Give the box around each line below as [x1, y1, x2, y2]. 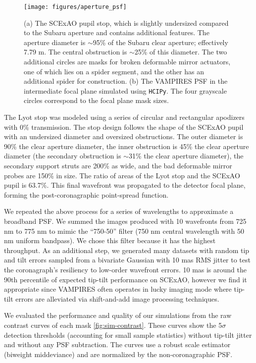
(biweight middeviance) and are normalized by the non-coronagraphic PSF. [4, 349, 233, 359]
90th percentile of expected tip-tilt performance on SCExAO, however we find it [4, 274, 247, 284]
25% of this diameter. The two [134, 47, 227, 57]
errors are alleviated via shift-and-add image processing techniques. [15, 293, 219, 304]
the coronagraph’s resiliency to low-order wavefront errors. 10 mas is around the [4, 264, 247, 274]
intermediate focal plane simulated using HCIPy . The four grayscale [24, 85, 227, 96]
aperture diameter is [24, 37, 86, 47]
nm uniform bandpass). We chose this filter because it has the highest [4, 235, 216, 246]
